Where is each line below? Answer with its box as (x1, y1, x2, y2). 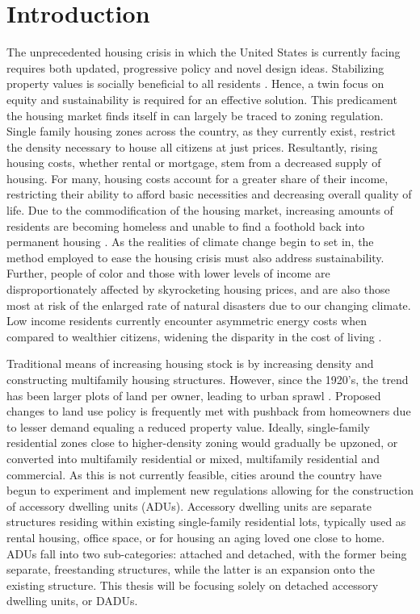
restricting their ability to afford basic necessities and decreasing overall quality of (6, 186, 412, 203)
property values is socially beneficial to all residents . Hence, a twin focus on (6, 75, 384, 92)
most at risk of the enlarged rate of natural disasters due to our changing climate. (6, 296, 411, 313)
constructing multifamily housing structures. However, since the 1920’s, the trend (6, 371, 409, 387)
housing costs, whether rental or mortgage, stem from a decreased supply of (6, 154, 381, 171)
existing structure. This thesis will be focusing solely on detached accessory (6, 576, 379, 593)
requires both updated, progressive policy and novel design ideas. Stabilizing (6, 59, 384, 76)
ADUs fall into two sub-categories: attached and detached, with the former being (6, 545, 407, 562)
